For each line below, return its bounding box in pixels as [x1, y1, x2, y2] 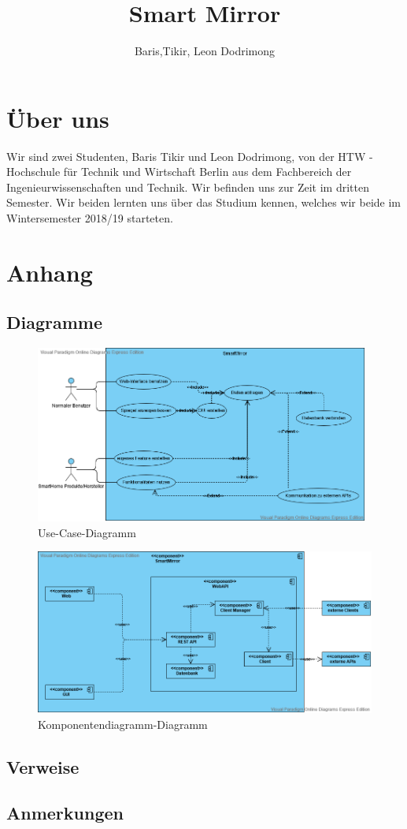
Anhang [6, 256, 93, 288]
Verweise [6, 754, 80, 779]
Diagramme [6, 310, 103, 334]
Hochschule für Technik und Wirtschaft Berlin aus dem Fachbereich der [6, 163, 352, 180]
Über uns [6, 102, 109, 134]
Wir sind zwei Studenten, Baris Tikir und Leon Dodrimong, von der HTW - [6, 148, 373, 164]
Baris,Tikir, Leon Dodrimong [134, 43, 276, 59]
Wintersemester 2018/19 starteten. [6, 210, 173, 226]
